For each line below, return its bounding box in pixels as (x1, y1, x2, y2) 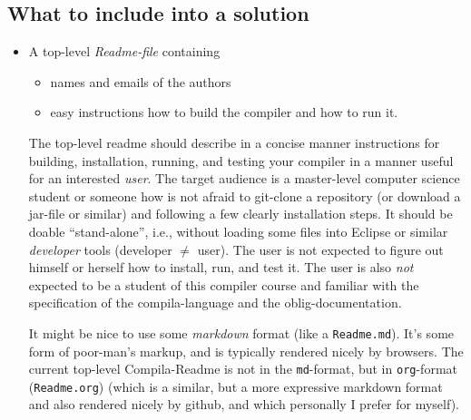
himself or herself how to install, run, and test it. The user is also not (28, 258, 414, 277)
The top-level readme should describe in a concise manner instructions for (28, 132, 440, 151)
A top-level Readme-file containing (28, 42, 221, 61)
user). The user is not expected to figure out (197, 239, 444, 259)
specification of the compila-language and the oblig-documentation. (28, 293, 402, 312)
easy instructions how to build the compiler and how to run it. (50, 103, 398, 122)
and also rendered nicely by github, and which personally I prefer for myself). (28, 395, 459, 414)
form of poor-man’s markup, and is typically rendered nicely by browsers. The (28, 341, 464, 360)
